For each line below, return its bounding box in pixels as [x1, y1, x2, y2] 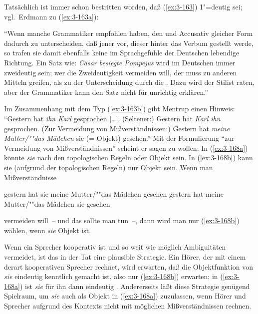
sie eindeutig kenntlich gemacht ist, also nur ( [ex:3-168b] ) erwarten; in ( [4, 271, 223, 282]
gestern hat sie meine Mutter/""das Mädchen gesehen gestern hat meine [4, 189, 224, 199]
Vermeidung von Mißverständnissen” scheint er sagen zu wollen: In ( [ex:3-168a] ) [4, 142, 248, 153]
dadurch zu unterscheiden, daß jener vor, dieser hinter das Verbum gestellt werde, [4, 37, 254, 48]
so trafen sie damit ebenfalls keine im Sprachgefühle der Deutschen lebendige [4, 47, 240, 58]
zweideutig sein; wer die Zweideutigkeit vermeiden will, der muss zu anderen [4, 67, 237, 77]
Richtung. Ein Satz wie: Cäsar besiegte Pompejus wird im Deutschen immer [4, 57, 236, 67]
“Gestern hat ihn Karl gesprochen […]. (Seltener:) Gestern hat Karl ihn [4, 113, 221, 123]
